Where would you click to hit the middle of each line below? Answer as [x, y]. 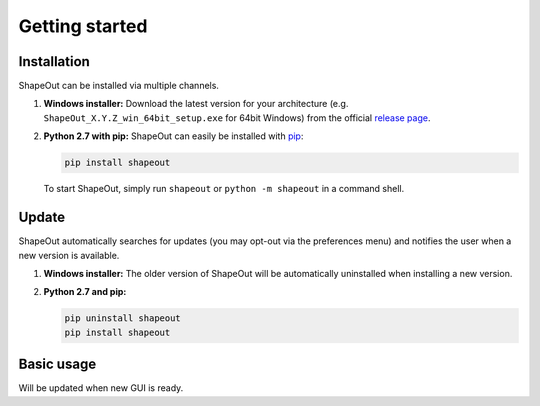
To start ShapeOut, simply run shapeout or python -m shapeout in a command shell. [224, 189]
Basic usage [57, 364]
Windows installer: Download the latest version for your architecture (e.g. [196, 104]
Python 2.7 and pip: [85, 292]
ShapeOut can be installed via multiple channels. [119, 86]
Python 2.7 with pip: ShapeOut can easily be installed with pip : [173, 136]
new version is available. [69, 255]
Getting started [83, 26]
